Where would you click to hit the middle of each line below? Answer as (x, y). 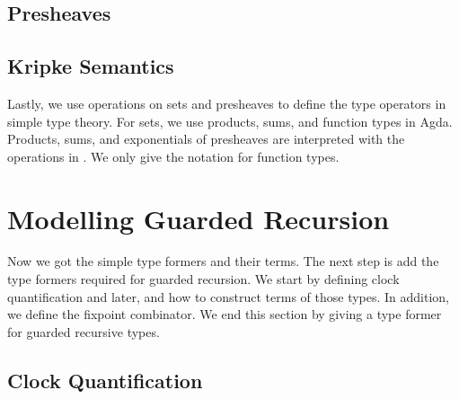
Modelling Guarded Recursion (199, 218)
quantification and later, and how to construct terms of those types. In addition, (229, 296)
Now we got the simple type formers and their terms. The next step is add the (223, 261)
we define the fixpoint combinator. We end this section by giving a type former (225, 314)
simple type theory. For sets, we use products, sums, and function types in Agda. (230, 121)
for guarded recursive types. (84, 331)
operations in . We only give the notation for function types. (173, 156)
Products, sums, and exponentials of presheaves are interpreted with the (206, 139)
